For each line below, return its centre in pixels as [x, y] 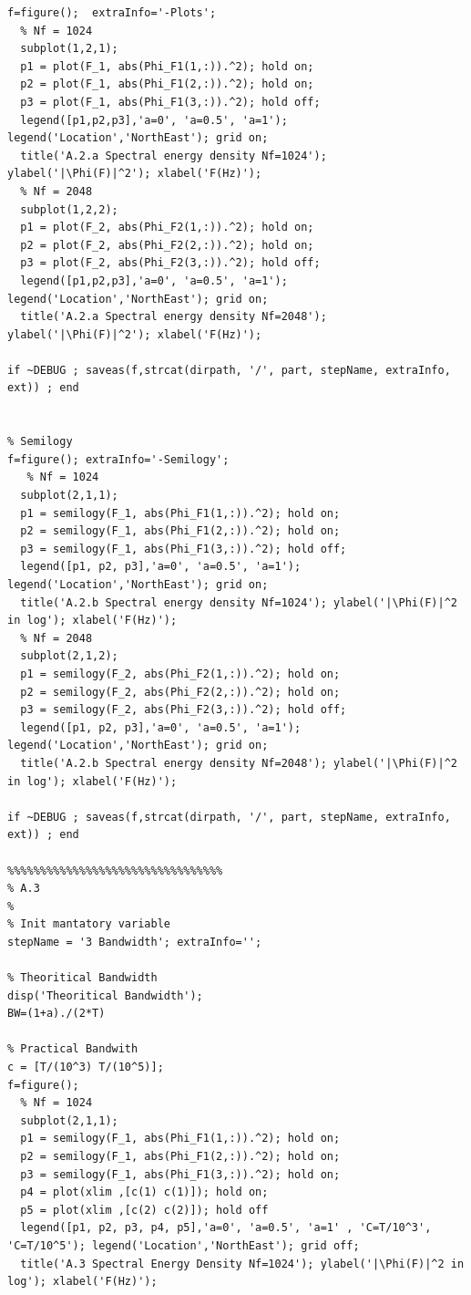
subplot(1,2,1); [69, 49]
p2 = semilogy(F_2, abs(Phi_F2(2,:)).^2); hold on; [180, 692]
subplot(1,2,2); [69, 209]
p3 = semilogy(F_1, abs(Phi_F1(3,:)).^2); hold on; [180, 1174]
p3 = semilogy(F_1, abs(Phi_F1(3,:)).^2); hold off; [184, 549]
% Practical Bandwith [73, 1049]
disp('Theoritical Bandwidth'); [105, 995]
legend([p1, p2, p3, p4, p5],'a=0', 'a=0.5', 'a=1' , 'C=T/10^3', [226, 1228]
